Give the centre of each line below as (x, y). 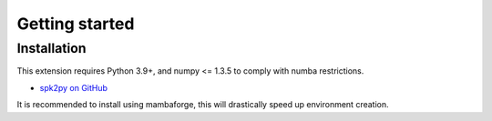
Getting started (76, 24)
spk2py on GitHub (74, 87)
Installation (51, 48)
